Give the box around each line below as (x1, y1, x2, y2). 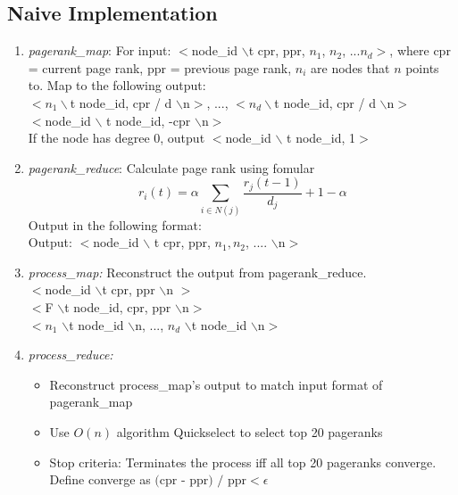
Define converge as (49, 470, 151, 489)
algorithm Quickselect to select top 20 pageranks (116, 422, 383, 441)
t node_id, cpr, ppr (64, 297, 171, 316)
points (405, 58, 439, 77)
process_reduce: (28, 345, 113, 364)
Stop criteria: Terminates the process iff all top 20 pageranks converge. (49, 452, 437, 471)
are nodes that (311, 58, 390, 77)
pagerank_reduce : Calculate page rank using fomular (28, 158, 315, 177)
